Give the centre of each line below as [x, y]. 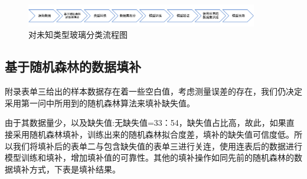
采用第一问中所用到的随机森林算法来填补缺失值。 [100, 102]
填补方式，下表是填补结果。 [66, 169]
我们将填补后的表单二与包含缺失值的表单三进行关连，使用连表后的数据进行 [157, 146]
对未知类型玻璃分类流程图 [78, 35]
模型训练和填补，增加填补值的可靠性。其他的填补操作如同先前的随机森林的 [149, 157]
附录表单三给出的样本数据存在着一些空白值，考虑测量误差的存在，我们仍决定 [153, 91]
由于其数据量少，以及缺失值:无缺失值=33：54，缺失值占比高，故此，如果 [146, 123]
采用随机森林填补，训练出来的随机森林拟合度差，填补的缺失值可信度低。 [153, 134]
